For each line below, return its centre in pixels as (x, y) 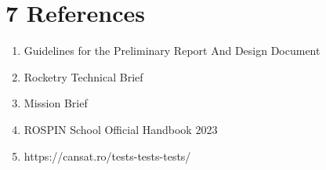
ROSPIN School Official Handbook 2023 (121, 129)
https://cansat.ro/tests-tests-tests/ (107, 156)
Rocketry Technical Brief (83, 76)
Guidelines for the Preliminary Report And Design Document (172, 51)
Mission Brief (56, 103)
